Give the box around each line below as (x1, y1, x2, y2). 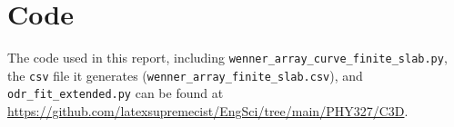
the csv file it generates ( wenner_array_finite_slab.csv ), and (7, 65, 363, 84)
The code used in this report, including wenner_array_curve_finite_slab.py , (7, 48, 448, 67)
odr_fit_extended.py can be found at (7, 83, 224, 103)
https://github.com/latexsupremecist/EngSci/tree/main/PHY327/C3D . (7, 102, 409, 121)
